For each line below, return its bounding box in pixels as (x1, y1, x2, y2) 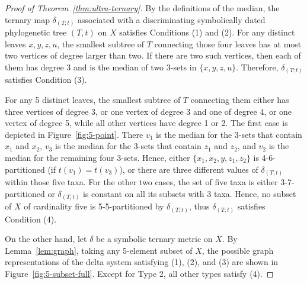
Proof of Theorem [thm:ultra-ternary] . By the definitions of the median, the (5, 2, 280, 14)
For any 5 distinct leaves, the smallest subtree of (5, 93, 181, 105)
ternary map (5, 13, 50, 25)
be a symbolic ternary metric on (96, 233, 213, 245)
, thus (188, 200, 210, 212)
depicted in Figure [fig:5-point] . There (5, 128, 143, 140)
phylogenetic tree (5, 26, 67, 38)
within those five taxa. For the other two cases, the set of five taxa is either (5, 176, 278, 188)
